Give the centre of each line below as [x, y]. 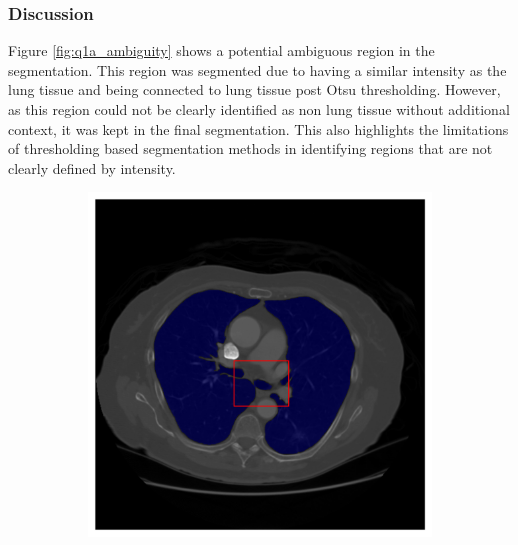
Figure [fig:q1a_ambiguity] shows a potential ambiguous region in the [221, 50]
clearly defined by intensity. [92, 167]
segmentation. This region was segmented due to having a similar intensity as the [257, 69]
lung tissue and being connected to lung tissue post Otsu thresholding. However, [254, 89]
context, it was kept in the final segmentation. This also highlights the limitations [258, 128]
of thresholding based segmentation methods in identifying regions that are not [250, 148]
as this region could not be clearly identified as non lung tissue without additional [259, 109]
